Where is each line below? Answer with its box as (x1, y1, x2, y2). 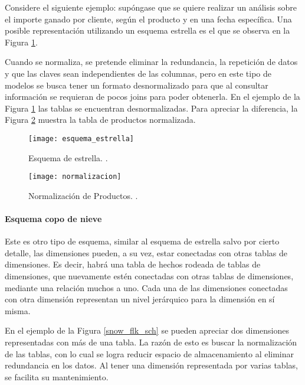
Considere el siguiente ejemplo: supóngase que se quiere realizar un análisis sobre (5, 1, 297, 13)
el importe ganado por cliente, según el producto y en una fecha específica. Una (5, 12, 292, 25)
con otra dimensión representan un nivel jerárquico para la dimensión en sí (5, 293, 275, 305)
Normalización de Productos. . (28, 189, 138, 201)
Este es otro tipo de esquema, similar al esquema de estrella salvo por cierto (5, 235, 280, 247)
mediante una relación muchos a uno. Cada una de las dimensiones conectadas (5, 281, 288, 293)
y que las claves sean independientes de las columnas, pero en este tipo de (5, 67, 272, 79)
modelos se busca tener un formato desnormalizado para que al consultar (5, 79, 268, 91)
